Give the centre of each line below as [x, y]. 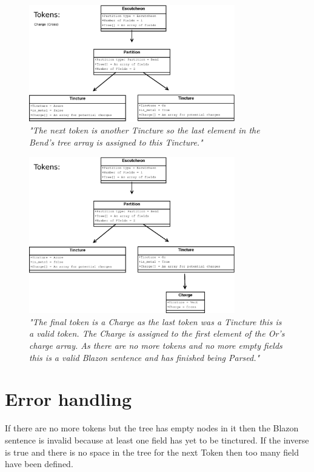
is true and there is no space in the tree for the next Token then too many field [152, 452]
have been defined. [39, 464]
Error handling [68, 399]
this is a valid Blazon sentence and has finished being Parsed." [145, 357]
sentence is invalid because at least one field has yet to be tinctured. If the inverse [157, 440]
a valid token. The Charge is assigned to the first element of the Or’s [157, 333]
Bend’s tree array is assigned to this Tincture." [116, 142]
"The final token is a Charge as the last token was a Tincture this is [155, 321]
